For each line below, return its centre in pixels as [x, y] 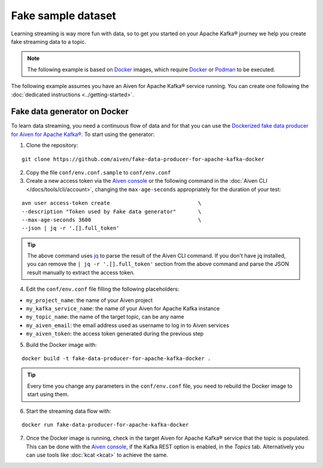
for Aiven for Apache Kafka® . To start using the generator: [83, 134]
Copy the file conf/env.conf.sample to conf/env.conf [98, 172]
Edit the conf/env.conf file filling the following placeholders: [103, 289]
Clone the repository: [52, 145]
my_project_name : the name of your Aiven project [89, 300]
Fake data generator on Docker [70, 112]
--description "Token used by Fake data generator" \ [112, 212]
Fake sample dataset [64, 16]
